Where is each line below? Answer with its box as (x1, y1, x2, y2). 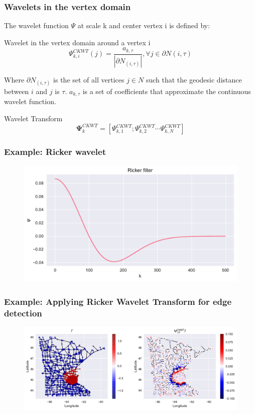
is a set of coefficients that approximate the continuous (82, 86, 251, 96)
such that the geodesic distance (146, 74, 242, 85)
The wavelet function (4, 20, 69, 31)
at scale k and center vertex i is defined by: (77, 20, 210, 31)
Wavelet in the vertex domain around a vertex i (4, 37, 151, 47)
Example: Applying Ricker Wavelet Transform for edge (4, 295, 232, 307)
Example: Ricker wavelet (4, 145, 106, 157)
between (4, 86, 29, 96)
